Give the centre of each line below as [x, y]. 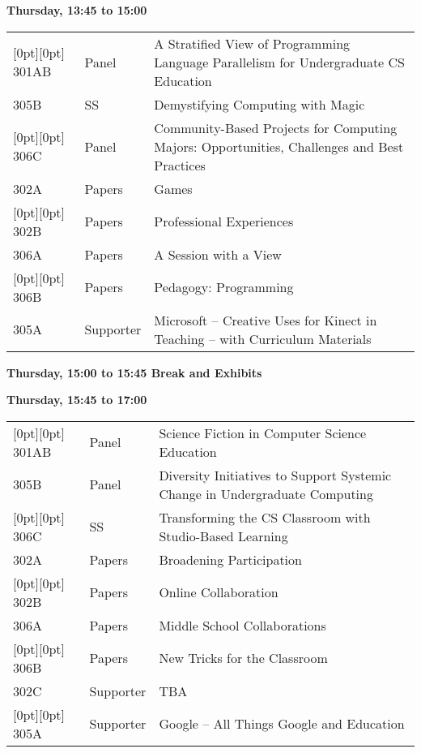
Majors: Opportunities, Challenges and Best [279, 146]
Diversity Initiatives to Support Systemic [275, 475]
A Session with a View [218, 254]
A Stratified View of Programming [252, 43]
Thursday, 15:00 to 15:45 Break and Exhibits [134, 372]
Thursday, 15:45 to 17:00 [77, 400]
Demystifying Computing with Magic [259, 104]
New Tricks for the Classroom [243, 658]
